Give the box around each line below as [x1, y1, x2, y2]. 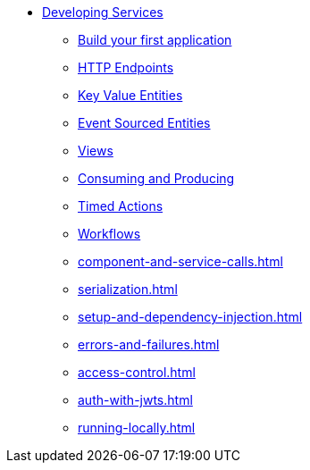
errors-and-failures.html [78, 337, 220, 352]
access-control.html [78, 365, 196, 380]
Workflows [78, 226, 141, 241]
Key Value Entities [78, 88, 183, 103]
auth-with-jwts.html [78, 392, 193, 407]
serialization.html [78, 281, 178, 297]
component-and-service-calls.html [78, 254, 283, 269]
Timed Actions [78, 198, 163, 214]
